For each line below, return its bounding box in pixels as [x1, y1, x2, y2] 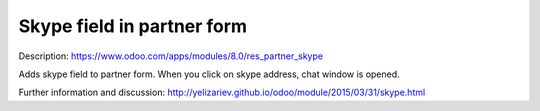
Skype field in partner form [18, 15, 248, 37]
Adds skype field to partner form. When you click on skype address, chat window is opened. [18, 68, 400, 80]
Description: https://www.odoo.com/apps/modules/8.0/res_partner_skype [18, 50, 324, 62]
